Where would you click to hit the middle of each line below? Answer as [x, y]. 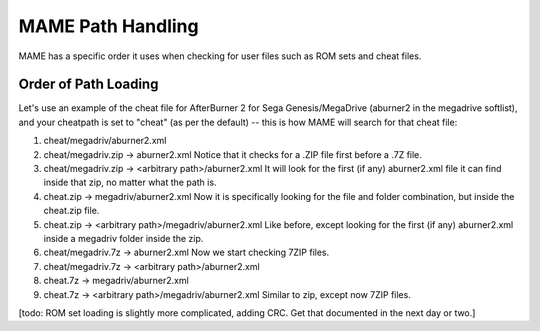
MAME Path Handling [108, 26]
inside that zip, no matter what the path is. [130, 182]
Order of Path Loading [88, 84]
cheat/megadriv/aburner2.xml [105, 141]
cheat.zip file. [71, 211]
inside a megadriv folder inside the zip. [123, 238]
